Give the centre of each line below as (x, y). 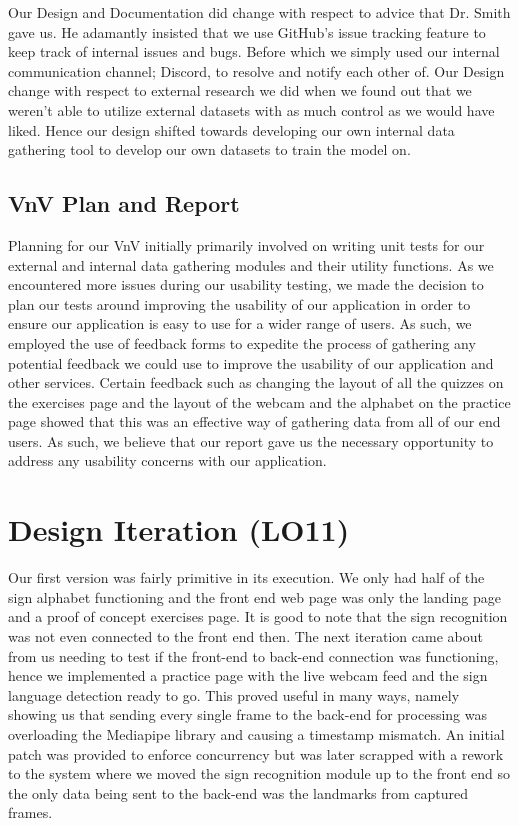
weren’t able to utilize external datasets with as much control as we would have (251, 109)
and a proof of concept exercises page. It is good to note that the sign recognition (258, 616)
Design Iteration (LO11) (179, 529)
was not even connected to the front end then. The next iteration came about (245, 635)
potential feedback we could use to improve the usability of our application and (251, 362)
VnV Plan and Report (124, 203)
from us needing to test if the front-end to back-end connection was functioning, (253, 655)
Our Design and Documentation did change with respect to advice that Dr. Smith (259, 12)
